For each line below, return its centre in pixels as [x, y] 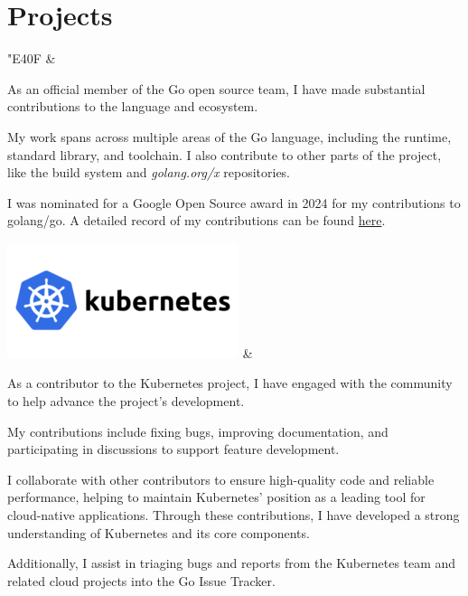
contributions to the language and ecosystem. [133, 106]
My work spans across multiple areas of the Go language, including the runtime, [229, 136]
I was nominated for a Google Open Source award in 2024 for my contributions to [234, 202]
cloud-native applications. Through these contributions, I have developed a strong [234, 515]
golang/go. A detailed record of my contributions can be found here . [197, 220]
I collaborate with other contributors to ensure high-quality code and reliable [221, 479]
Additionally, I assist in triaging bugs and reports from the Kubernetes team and [232, 563]
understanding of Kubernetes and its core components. [159, 532]
